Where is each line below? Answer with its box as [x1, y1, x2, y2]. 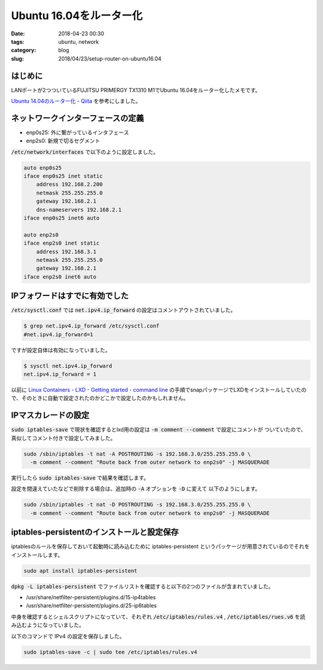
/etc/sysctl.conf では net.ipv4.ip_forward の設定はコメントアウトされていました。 [11, 306, 236, 314]
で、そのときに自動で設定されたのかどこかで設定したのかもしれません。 [11, 394, 189, 402]
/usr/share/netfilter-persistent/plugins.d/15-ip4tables [26, 594, 156, 601]
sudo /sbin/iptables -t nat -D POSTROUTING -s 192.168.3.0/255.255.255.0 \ [23, 501, 251, 508]
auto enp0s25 [23, 164, 62, 171]
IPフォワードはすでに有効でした [11, 291, 129, 301]
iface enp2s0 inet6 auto [23, 273, 97, 280]
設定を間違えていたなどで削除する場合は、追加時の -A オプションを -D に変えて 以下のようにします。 [11, 485, 261, 493]
